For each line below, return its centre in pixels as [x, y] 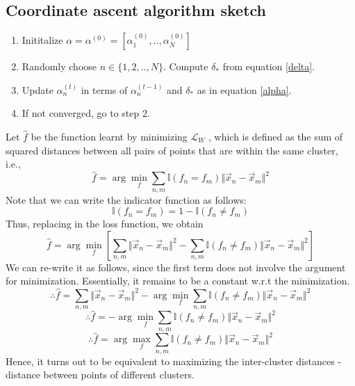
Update [38, 89]
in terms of [104, 89]
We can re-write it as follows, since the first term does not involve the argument [176, 267]
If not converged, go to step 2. [86, 113]
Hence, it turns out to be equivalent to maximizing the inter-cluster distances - [173, 361]
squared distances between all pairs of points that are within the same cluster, [172, 150]
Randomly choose [59, 66]
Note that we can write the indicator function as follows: [126, 199]
